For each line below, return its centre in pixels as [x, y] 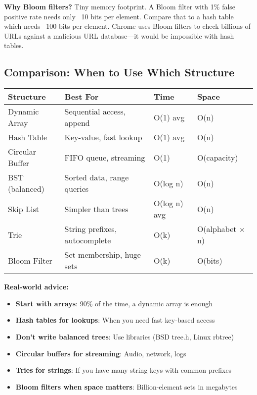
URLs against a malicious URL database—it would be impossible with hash [119, 35]
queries [77, 189]
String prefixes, [91, 229]
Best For [82, 97]
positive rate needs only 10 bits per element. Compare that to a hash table [119, 16]
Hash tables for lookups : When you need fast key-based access [115, 320]
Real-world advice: [36, 287]
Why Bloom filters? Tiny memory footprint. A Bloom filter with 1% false [120, 6]
